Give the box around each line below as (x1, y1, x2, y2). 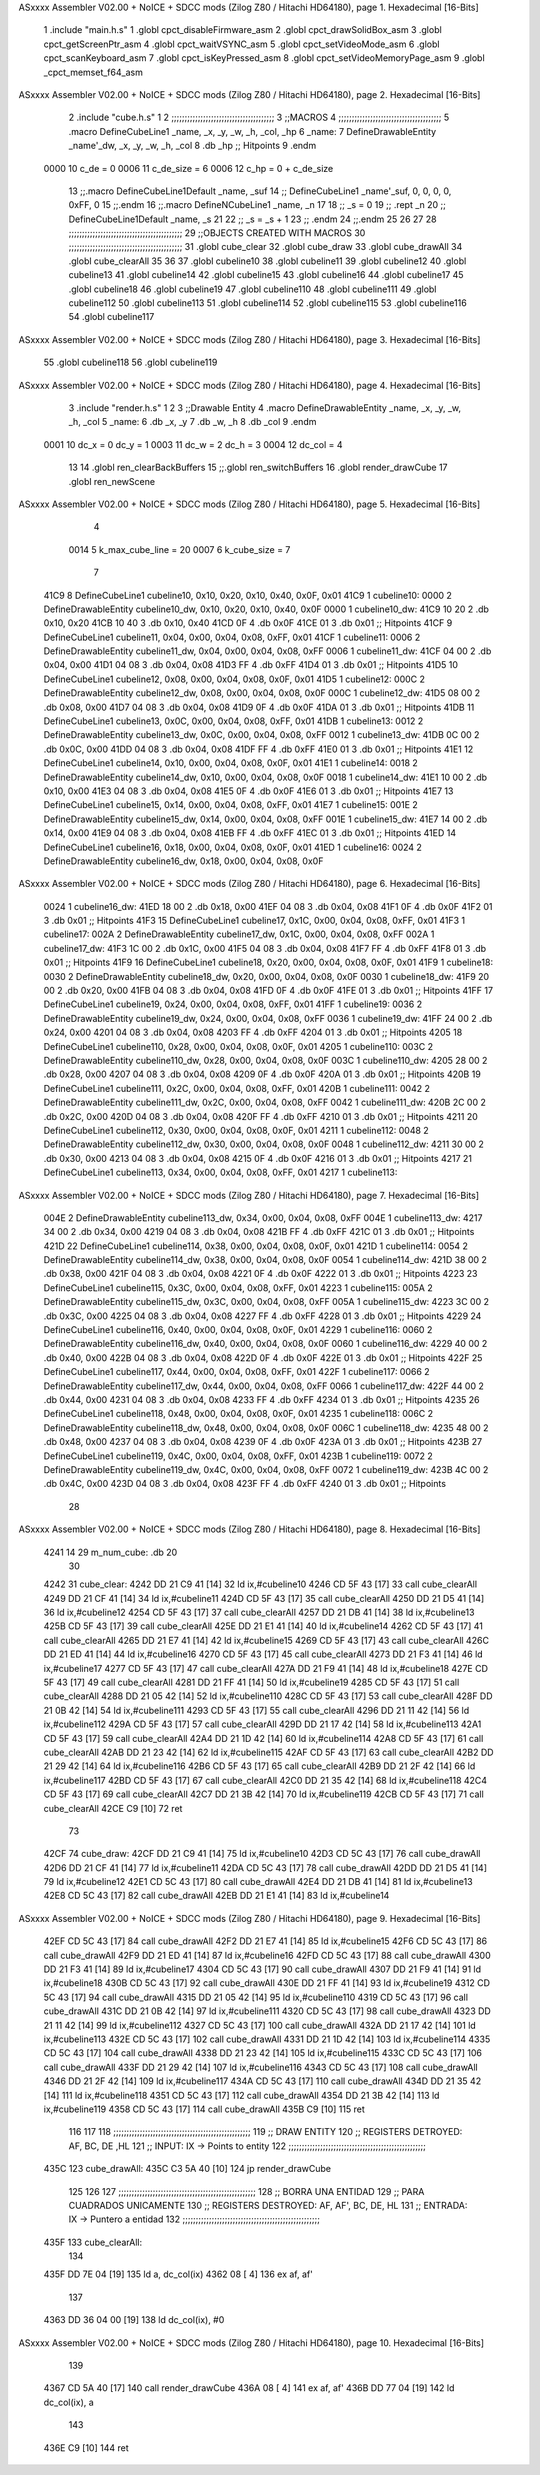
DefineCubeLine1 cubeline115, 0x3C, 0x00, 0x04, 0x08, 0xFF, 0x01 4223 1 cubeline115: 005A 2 (43, 1281, 434, 1294)
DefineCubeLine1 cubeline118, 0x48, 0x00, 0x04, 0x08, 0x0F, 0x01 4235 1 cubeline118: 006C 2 (43, 1408, 434, 1420)
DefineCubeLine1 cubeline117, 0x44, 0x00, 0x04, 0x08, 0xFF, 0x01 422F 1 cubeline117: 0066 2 (43, 1366, 430, 1378)
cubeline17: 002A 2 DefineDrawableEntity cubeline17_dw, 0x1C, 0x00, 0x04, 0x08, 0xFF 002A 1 (43, 928, 435, 940)
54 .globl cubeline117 (68, 311, 155, 323)
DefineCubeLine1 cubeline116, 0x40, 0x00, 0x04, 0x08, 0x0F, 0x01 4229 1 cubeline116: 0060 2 (43, 1324, 433, 1336)
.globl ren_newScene (68, 475, 155, 487)
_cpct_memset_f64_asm (43, 66, 144, 78)
